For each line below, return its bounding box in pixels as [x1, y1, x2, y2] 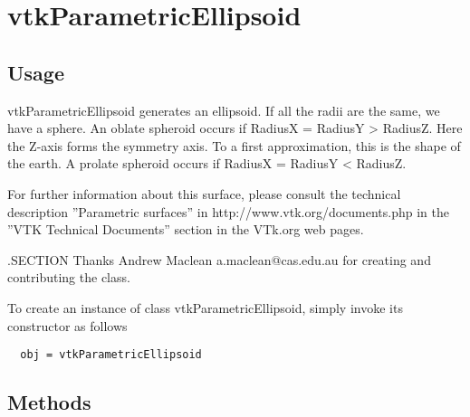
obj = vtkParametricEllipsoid [20, 348, 202, 362]
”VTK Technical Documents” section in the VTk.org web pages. [7, 220, 364, 239]
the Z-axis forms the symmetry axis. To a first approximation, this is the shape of [7, 136, 461, 155]
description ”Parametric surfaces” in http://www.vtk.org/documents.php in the [7, 202, 450, 221]
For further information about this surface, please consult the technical [7, 184, 401, 203]
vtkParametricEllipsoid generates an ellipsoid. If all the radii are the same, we [7, 100, 440, 119]
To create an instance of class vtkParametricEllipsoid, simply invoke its [7, 298, 403, 317]
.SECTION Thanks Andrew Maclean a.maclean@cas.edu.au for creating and [7, 250, 431, 269]
